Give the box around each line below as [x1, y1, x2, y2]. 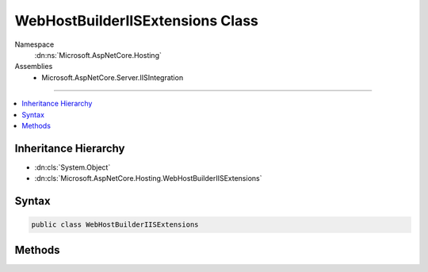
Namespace [14, 40, 55, 49]
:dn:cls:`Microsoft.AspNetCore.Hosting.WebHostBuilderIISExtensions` [34, 174, 262, 183]
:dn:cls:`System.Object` [34, 163, 111, 172]
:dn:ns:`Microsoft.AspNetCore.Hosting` [34, 50, 162, 59]
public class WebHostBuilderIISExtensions [31, 220, 199, 229]
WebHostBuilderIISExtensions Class [14, 12, 259, 29]
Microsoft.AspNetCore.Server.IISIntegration [41, 72, 184, 82]
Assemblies [14, 62, 53, 71]
